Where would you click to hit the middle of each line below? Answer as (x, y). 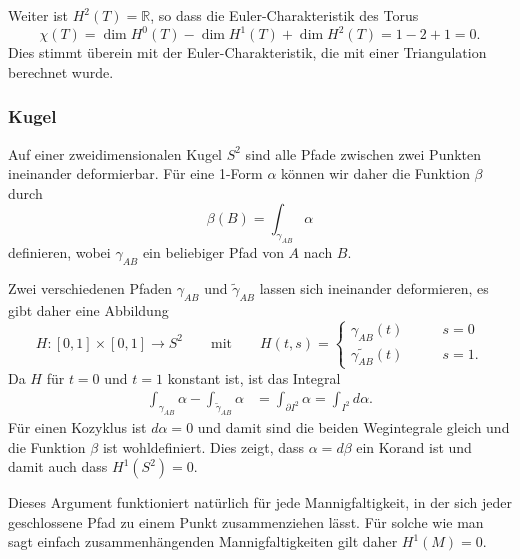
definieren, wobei (59, 252)
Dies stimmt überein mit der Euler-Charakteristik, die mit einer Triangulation (247, 52)
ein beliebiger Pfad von (213, 252)
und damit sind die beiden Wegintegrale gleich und (353, 426)
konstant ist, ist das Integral (254, 377)
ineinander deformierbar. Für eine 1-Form (135, 173)
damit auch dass (58, 466)
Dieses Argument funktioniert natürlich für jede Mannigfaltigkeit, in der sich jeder (260, 502)
